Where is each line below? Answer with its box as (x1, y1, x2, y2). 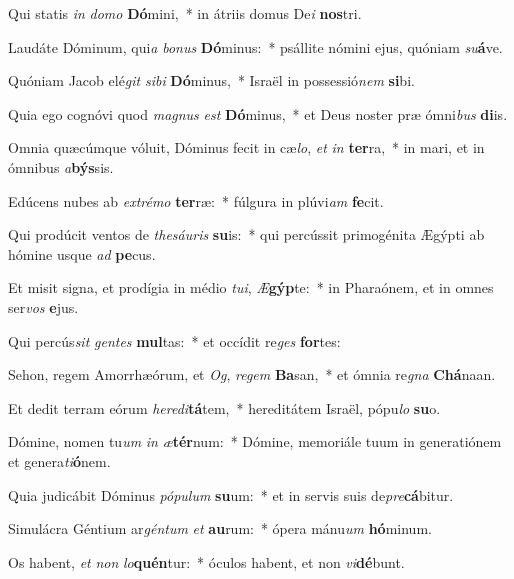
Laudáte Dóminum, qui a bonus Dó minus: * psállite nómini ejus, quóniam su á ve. (8, 36, 503, 57)
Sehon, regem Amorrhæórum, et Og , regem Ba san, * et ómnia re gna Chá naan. (8, 364, 496, 385)
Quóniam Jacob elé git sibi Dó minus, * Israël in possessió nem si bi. (8, 70, 415, 91)
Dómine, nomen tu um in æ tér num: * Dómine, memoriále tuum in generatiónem (8, 431, 502, 452)
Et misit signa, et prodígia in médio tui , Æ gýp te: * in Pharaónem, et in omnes (8, 277, 494, 298)
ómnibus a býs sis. (8, 156, 114, 177)
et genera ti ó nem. (8, 450, 111, 471)
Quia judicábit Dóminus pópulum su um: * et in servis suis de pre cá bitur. (8, 484, 454, 505)
